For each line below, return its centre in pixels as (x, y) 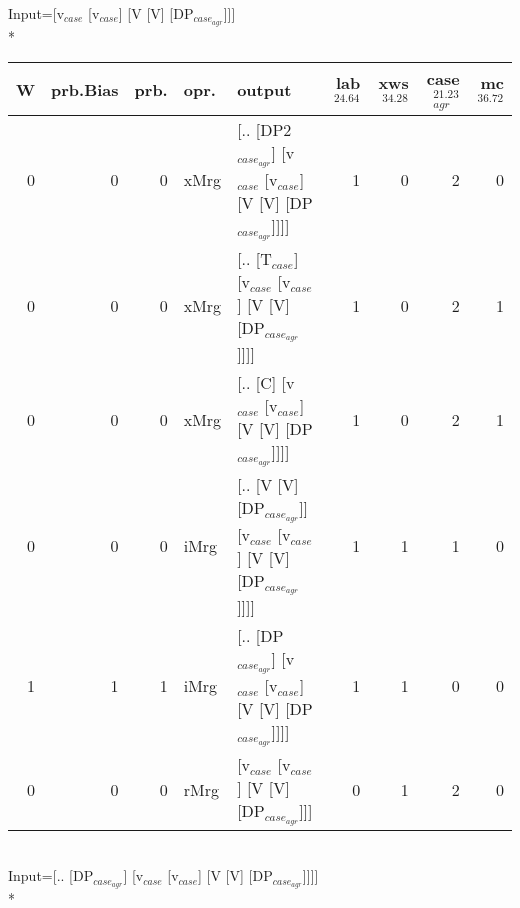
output (264, 89)
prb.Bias (85, 89)
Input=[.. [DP (51, 875)
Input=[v (36, 13)
